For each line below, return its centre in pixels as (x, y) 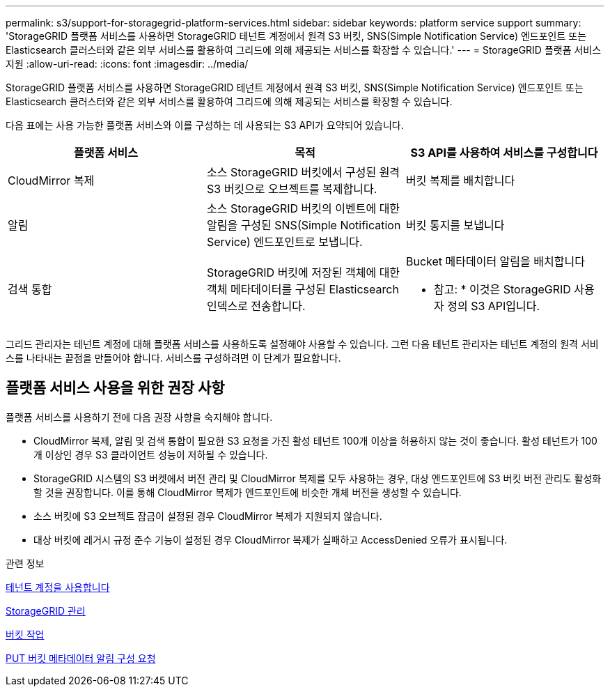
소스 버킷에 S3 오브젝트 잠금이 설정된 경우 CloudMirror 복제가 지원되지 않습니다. (208, 516)
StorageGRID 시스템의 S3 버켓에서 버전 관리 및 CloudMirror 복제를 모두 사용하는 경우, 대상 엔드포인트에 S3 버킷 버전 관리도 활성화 (318, 478)
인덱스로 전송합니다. (256, 306)
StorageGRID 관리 (46, 610)
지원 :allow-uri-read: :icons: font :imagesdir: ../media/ (127, 64)
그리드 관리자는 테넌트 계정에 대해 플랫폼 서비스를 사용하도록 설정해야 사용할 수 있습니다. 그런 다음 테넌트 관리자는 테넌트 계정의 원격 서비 (302, 344)
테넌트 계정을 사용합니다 (58, 587)
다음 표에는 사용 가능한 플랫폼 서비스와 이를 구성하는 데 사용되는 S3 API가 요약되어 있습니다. (205, 125)
